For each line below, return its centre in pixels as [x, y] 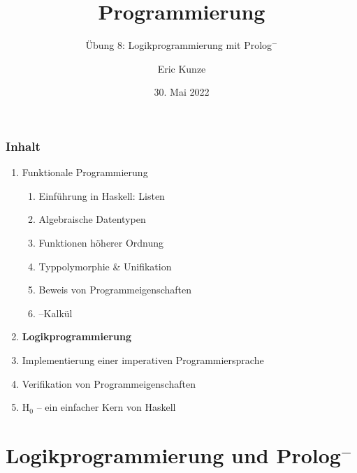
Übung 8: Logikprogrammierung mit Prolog [179, 45]
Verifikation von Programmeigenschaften [109, 383]
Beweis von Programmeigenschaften [115, 290]
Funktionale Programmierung [85, 172]
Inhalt [23, 146]
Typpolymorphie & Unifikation [105, 266]
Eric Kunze [182, 68]
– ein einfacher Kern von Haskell [106, 407]
